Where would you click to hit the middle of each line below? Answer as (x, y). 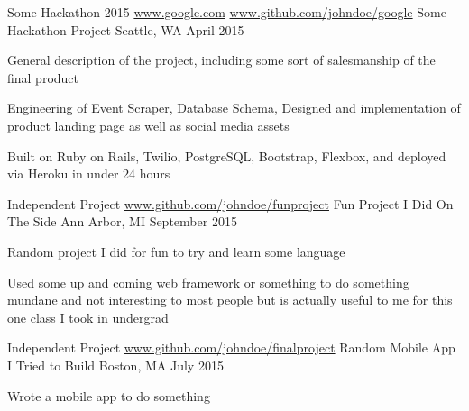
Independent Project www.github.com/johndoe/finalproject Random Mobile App (231, 347)
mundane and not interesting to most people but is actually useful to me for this (230, 300)
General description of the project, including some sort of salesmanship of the (221, 60)
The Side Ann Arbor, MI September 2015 (122, 221)
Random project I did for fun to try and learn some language (176, 251)
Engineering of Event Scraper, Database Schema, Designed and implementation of (234, 108)
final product (43, 77)
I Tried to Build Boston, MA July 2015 (115, 365)
